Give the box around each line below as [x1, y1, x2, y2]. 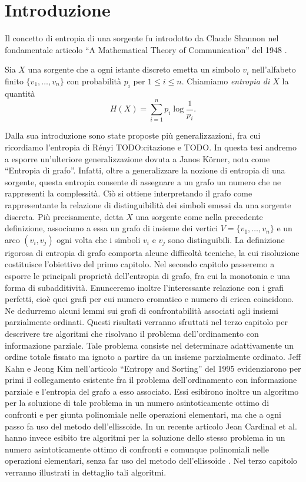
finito [5, 74, 24, 87]
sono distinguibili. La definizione [168, 233, 285, 245]
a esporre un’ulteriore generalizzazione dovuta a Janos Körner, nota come [5, 152, 270, 165]
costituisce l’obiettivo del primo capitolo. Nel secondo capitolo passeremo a [5, 258, 275, 270]
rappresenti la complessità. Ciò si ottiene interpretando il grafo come [5, 187, 252, 199]
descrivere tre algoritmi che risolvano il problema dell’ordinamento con [5, 327, 259, 339]
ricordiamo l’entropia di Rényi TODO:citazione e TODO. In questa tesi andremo [5, 141, 297, 153]
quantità [5, 87, 35, 99]
